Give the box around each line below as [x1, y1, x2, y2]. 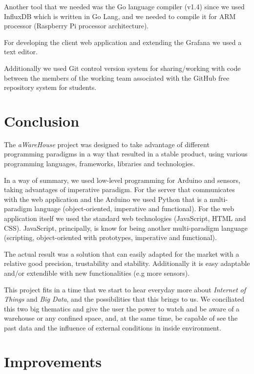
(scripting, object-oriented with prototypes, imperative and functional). [4, 232, 217, 242]
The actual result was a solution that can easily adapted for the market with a [4, 248, 239, 259]
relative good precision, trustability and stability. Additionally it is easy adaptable [4, 258, 250, 268]
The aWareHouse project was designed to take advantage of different [4, 139, 210, 149]
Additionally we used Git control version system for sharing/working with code [4, 63, 241, 73]
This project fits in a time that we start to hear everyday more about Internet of [4, 284, 246, 294]
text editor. [4, 46, 38, 57]
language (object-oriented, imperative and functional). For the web [34, 203, 234, 214]
